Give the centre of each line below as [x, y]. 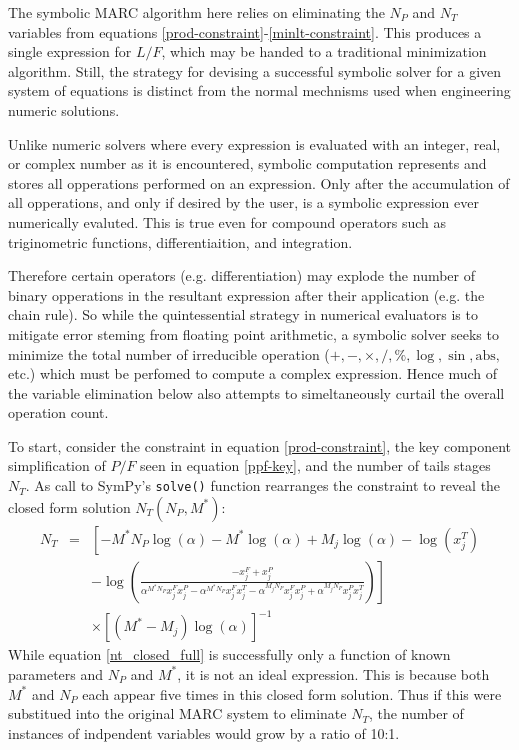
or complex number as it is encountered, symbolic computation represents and [247, 163]
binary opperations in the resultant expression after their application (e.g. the [246, 294]
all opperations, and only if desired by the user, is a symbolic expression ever [243, 202]
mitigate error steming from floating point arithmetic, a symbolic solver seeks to [253, 333]
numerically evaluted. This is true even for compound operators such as [227, 221]
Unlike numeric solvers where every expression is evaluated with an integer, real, [254, 143]
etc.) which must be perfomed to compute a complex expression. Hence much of [253, 373]
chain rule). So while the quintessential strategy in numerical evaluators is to [243, 314]
